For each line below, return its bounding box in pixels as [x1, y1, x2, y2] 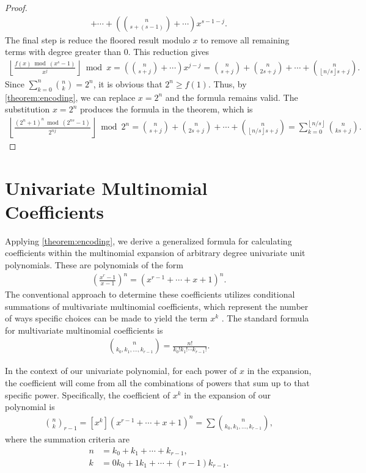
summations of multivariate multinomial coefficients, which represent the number [5, 299, 309, 312]
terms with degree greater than [5, 45, 121, 58]
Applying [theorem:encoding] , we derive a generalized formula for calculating [5, 234, 292, 247]
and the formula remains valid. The [165, 90, 298, 103]
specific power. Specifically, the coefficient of [5, 388, 170, 401]
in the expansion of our [184, 388, 271, 401]
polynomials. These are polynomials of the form [5, 258, 183, 271]
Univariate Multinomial [5, 175, 208, 200]
